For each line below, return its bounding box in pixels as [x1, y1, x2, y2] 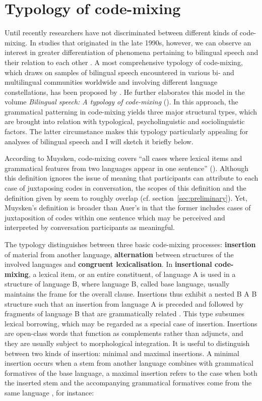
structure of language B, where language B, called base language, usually [5, 278, 230, 289]
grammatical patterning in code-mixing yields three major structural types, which [5, 106, 257, 117]
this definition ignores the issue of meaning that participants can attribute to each [5, 173, 258, 183]
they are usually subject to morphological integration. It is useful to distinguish [5, 337, 250, 348]
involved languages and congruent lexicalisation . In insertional [5, 259, 212, 269]
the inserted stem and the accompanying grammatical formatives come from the [5, 377, 252, 388]
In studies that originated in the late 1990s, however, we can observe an [30, 37, 251, 47]
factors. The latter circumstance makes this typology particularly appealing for [5, 126, 248, 137]
